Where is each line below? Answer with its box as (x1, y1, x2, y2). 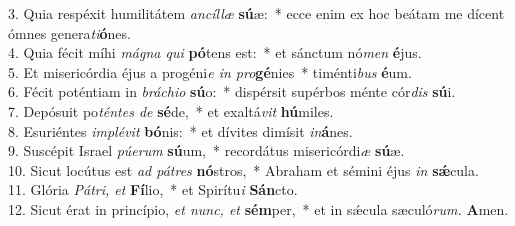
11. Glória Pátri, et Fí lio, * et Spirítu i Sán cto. (8, 179, 298, 200)
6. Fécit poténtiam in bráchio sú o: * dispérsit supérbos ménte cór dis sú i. (8, 81, 456, 102)
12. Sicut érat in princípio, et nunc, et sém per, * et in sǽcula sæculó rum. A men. (8, 198, 509, 219)
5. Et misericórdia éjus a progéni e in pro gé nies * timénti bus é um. (8, 61, 412, 82)
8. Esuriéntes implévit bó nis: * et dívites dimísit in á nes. (8, 120, 353, 141)
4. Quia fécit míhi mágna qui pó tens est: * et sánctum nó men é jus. (8, 42, 422, 63)
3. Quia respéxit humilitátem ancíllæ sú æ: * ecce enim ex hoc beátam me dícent (8, 3, 505, 23)
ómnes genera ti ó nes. (8, 22, 131, 43)
